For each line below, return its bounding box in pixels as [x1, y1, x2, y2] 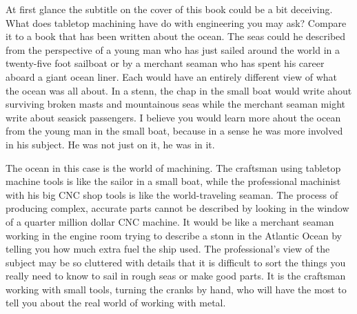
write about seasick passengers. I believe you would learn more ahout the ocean [6, 110, 341, 124]
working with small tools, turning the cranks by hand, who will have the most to [6, 282, 347, 296]
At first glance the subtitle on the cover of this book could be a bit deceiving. [6, 2, 333, 16]
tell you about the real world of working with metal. [6, 295, 226, 310]
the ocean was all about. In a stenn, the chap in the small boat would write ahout [6, 83, 352, 97]
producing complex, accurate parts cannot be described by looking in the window [6, 201, 349, 215]
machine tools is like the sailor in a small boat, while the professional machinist [6, 174, 341, 188]
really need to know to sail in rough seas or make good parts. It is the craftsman [6, 268, 346, 283]
